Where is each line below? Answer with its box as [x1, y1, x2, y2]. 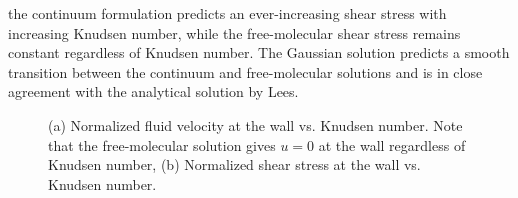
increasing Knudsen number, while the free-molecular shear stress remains [8, 22, 461, 43]
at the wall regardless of [318, 134, 466, 155]
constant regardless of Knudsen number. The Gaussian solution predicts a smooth [8, 42, 510, 63]
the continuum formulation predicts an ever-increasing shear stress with [8, 3, 447, 23]
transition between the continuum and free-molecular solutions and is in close [8, 61, 483, 82]
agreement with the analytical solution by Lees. [8, 81, 299, 102]
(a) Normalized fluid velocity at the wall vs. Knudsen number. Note [48, 114, 463, 135]
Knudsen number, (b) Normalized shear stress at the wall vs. [48, 154, 421, 175]
